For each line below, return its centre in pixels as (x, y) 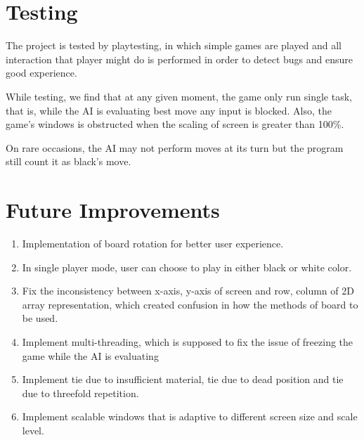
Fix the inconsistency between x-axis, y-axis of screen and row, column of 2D (188, 291)
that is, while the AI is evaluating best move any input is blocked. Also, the (169, 110)
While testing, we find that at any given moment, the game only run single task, (179, 96)
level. (33, 430)
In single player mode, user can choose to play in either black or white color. (187, 267)
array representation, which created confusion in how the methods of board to (190, 304)
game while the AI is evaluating (90, 355)
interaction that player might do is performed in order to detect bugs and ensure (180, 59)
